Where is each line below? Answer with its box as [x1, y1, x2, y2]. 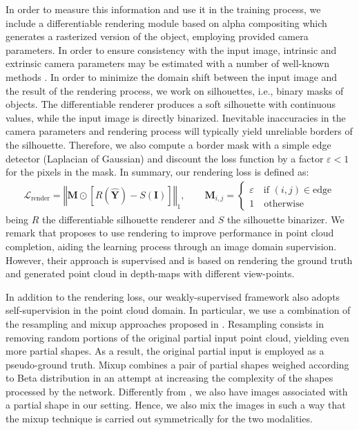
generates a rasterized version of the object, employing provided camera [6, 29, 309, 44]
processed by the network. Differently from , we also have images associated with [6, 384, 348, 398]
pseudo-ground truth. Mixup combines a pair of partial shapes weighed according [6, 357, 349, 371]
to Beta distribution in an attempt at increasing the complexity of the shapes [6, 371, 333, 385]
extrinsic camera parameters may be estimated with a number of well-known [6, 56, 329, 71]
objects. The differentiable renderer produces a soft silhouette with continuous [6, 97, 336, 111]
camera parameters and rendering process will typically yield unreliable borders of [6, 124, 353, 138]
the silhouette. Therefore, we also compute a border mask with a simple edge [6, 137, 331, 151]
